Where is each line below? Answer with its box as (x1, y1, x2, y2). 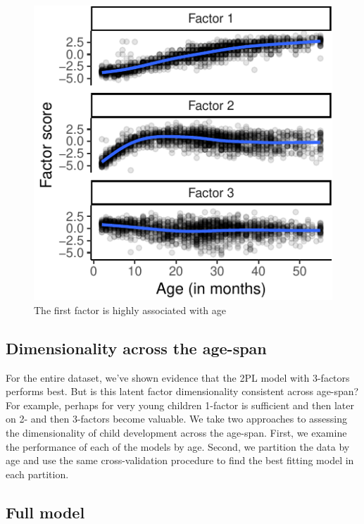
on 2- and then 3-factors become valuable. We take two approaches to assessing (6, 411, 348, 426)
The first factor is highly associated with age (34, 302, 226, 317)
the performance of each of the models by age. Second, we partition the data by (6, 439, 350, 454)
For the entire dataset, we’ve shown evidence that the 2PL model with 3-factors (6, 370, 350, 385)
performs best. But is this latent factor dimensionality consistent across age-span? (6, 384, 359, 399)
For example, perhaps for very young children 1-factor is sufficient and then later (6, 397, 354, 412)
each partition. (6, 466, 69, 481)
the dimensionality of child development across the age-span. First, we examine (6, 425, 347, 439)
